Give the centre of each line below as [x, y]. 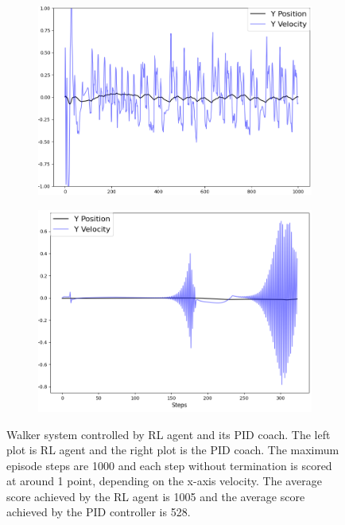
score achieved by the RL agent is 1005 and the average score [156, 496]
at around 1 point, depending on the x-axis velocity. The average [164, 481]
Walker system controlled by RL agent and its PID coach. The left [169, 434]
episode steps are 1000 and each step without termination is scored [169, 465]
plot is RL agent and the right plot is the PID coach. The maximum [173, 450]
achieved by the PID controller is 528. [99, 512]
